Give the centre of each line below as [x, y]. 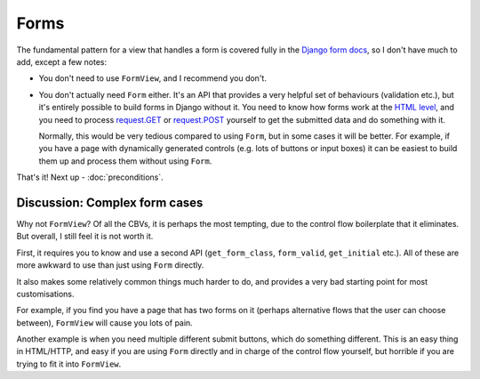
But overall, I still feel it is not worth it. [85, 237]
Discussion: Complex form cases [110, 202]
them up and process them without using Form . [125, 161]
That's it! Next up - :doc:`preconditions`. [90, 177]
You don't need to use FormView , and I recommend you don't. [152, 78]
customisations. [45, 294]
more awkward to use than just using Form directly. [110, 265]
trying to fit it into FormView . [69, 364]
